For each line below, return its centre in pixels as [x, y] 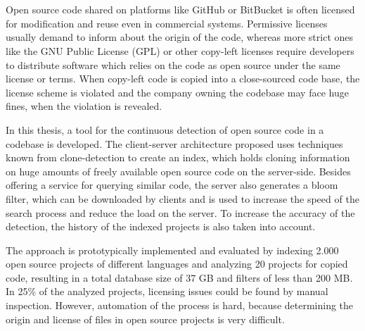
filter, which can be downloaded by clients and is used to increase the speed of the [182, 198]
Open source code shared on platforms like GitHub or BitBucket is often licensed [180, 10]
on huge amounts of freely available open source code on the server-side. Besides [178, 171]
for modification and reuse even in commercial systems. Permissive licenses [167, 23]
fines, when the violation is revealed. [84, 106]
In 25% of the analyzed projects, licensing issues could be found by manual [167, 291]
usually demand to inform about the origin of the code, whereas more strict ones [180, 37]
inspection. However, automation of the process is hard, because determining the [180, 305]
